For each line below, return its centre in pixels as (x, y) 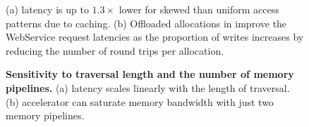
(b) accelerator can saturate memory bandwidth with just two (140, 101)
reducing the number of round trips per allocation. (115, 50)
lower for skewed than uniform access (199, 9)
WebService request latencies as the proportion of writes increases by (155, 37)
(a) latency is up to (47, 9)
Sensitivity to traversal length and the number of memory (150, 74)
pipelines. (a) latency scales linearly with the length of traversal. (148, 87)
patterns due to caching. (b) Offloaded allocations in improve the (146, 23)
